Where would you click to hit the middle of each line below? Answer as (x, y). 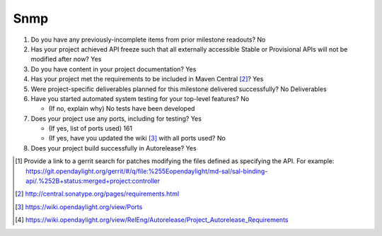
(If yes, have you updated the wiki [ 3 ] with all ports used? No (137, 138)
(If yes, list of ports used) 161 (91, 129)
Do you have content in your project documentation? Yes (114, 69)
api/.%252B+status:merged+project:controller (93, 181)
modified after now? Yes (66, 59)
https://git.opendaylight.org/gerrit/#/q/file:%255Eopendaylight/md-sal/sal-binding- (147, 171)
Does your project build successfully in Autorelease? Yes (114, 148)
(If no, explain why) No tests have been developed (122, 109)
